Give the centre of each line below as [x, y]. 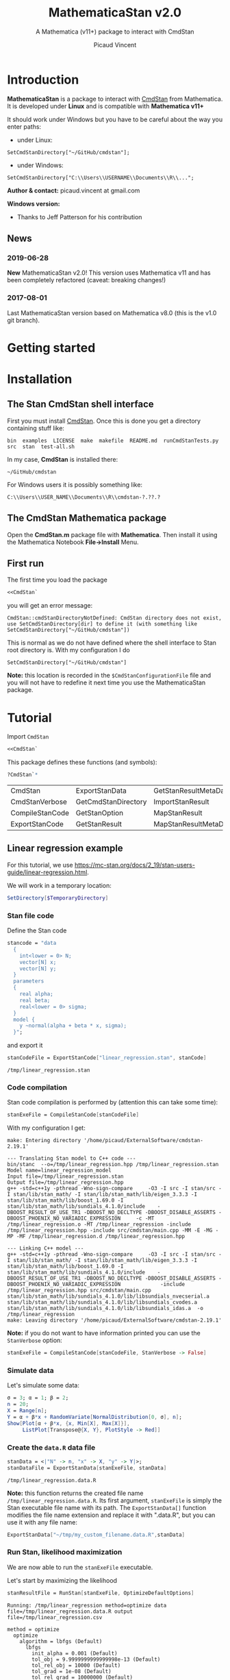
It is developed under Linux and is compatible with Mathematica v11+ [105, 106]
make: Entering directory [44, 1141]
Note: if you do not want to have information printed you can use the [104, 1333]
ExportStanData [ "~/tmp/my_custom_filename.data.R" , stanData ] [96, 1535]
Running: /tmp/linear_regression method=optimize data [87, 1605]
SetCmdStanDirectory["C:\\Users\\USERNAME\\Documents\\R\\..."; [101, 177]
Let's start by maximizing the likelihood [62, 1580]
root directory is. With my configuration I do [68, 650]
